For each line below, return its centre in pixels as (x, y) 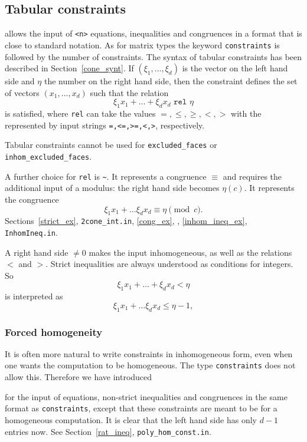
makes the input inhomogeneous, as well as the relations (190, 252)
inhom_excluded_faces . (48, 156)
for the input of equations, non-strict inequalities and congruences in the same (146, 396)
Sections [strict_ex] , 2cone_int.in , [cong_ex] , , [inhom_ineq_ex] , (126, 221)
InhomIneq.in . (31, 232)
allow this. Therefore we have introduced (79, 377)
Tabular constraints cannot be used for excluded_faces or (111, 145)
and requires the (252, 176)
